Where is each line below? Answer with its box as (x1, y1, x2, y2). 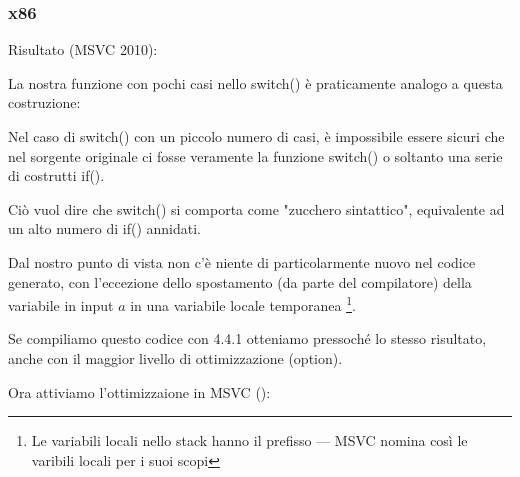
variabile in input (8, 294, 114, 315)
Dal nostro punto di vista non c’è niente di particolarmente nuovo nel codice (8, 251, 476, 272)
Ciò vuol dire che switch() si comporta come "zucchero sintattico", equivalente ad (8, 198, 505, 219)
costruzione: (8, 92, 81, 113)
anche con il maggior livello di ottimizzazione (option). (8, 348, 343, 368)
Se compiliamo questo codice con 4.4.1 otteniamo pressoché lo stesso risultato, (8, 328, 487, 349)
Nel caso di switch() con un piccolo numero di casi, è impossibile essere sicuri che (8, 126, 505, 146)
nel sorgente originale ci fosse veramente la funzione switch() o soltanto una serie (8, 145, 503, 166)
